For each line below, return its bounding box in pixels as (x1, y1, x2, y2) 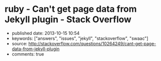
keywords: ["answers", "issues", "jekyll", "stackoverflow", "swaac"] (11, 35, 149, 41)
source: (11, 40, 28, 46)
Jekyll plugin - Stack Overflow (4, 14, 132, 25)
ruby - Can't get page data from (4, 3, 137, 15)
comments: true (11, 51, 44, 57)
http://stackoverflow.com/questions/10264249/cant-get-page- (28, 40, 157, 46)
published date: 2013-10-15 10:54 (11, 30, 80, 36)
